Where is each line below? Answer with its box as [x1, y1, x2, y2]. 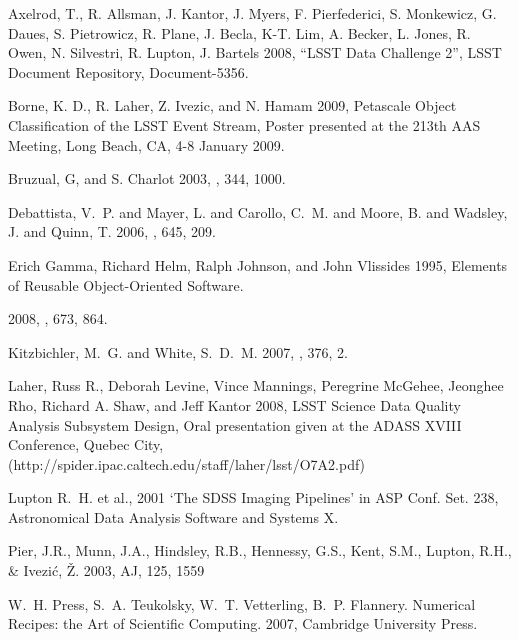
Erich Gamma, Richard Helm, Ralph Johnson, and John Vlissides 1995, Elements [8, 254, 508, 275]
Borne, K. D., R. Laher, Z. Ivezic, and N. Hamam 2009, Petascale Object [8, 95, 457, 116]
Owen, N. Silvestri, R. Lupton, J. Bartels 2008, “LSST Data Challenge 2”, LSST [8, 42, 502, 63]
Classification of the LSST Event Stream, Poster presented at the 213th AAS [8, 114, 481, 135]
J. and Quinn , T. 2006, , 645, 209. [8, 221, 216, 242]
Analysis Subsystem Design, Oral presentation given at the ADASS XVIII [8, 414, 462, 435]
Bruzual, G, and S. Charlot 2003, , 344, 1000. [8, 168, 286, 189]
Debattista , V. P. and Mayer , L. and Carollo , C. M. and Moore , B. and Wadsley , [8, 201, 508, 222]
